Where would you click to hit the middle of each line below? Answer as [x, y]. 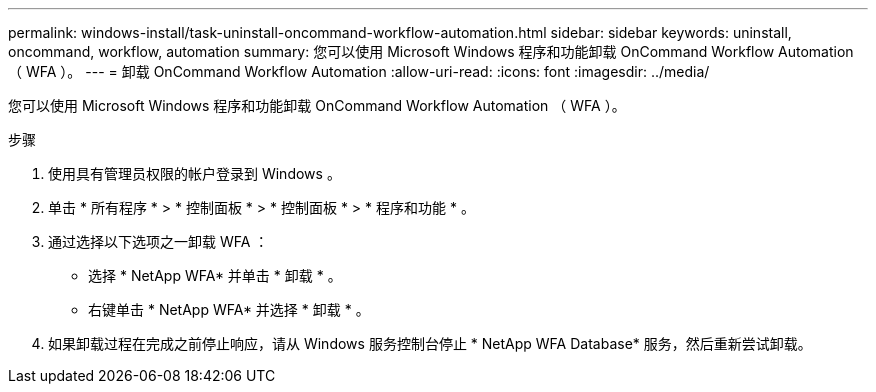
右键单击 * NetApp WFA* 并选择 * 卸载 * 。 [229, 309]
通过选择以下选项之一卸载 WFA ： [158, 241]
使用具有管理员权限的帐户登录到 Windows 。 [194, 173]
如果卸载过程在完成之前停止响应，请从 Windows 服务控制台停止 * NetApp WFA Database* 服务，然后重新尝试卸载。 [430, 343]
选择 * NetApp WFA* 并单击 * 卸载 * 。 [215, 275]
